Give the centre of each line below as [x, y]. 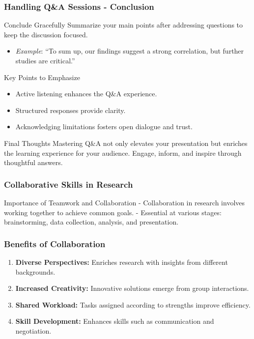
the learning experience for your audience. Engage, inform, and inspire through [123, 153]
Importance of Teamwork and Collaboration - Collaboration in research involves [125, 202]
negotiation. [33, 330]
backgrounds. [35, 271]
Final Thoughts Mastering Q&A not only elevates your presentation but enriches [126, 143]
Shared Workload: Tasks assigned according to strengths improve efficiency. [133, 304]
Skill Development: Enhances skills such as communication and [115, 321]
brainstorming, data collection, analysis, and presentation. [91, 222]
